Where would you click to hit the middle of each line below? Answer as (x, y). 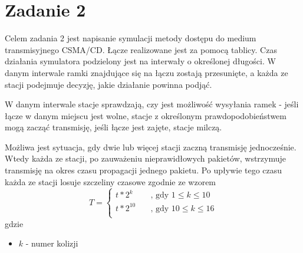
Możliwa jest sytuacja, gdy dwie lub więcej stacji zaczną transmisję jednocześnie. (151, 147)
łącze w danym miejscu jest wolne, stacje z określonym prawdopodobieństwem (146, 115)
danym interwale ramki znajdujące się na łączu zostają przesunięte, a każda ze (146, 72)
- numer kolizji (52, 243)
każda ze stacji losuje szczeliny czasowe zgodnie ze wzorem (111, 181)
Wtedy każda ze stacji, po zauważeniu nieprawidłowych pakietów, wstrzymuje (146, 158)
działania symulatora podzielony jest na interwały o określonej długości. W (140, 61)
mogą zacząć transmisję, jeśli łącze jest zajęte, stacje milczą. (113, 127)
